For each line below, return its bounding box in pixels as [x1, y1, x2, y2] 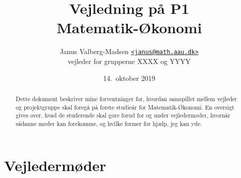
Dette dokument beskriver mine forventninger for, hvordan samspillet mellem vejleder [15, 94, 237, 103]
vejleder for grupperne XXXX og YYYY [68, 56, 191, 66]
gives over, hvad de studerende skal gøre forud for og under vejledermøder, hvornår [15, 111, 231, 119]
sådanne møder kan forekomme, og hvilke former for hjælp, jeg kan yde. [15, 119, 202, 127]
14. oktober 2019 [103, 72, 156, 83]
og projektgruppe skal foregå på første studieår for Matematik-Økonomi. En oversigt [15, 103, 235, 111]
